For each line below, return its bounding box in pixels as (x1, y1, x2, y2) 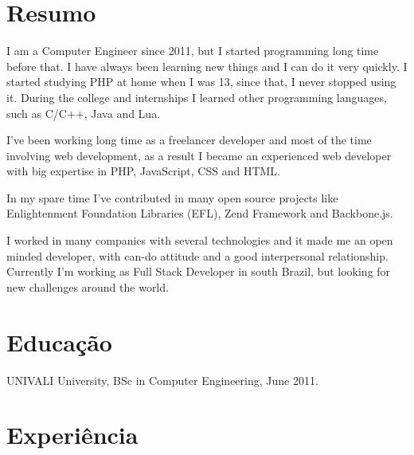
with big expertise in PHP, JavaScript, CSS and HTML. (6, 163, 280, 179)
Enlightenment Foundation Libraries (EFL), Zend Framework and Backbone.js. (6, 205, 393, 222)
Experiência (6, 418, 139, 451)
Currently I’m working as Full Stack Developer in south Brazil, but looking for (6, 263, 391, 280)
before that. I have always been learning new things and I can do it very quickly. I (6, 57, 408, 74)
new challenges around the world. (6, 278, 169, 295)
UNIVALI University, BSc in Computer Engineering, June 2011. (6, 371, 318, 388)
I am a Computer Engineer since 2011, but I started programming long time (6, 42, 379, 59)
